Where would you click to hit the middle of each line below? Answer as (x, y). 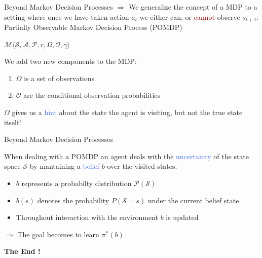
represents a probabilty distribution (77, 183)
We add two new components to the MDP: (70, 61)
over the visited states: (142, 166)
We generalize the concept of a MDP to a (193, 7)
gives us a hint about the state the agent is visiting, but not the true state (127, 112)
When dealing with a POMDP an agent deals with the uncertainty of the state (127, 156)
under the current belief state (194, 200)
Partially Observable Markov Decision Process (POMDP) (93, 27)
